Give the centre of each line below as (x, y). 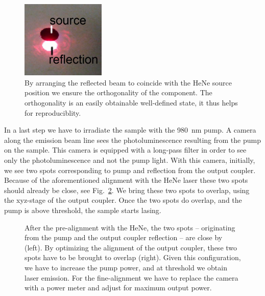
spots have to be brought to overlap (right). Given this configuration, (133, 257)
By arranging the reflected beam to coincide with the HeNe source (128, 82)
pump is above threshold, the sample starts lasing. (83, 210)
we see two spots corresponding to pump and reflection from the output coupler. (130, 170)
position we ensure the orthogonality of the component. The (118, 92)
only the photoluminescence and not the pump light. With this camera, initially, (130, 160)
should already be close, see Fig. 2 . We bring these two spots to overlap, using (127, 190)
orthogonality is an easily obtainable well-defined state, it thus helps (131, 103)
